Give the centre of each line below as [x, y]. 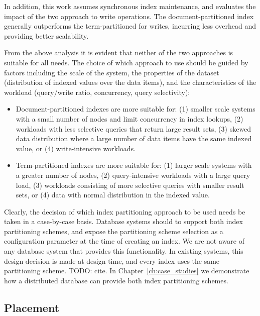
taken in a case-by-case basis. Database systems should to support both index [123, 221]
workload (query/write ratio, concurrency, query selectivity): [97, 92]
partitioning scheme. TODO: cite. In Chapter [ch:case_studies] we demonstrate [127, 271]
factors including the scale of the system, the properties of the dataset [112, 72]
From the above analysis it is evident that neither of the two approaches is [119, 52]
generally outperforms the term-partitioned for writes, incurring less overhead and [130, 26]
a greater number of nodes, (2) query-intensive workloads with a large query [133, 175]
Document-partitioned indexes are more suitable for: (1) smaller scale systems [136, 109]
